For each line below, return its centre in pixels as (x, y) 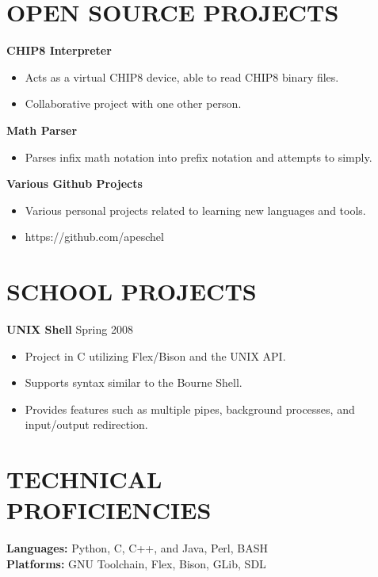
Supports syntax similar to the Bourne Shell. (134, 382)
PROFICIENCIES (109, 510)
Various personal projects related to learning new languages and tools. (195, 210)
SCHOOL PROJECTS (132, 291)
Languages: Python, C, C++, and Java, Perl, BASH (137, 548)
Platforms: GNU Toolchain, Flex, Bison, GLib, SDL (136, 563)
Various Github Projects (74, 183)
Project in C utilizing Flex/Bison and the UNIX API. (155, 355)
